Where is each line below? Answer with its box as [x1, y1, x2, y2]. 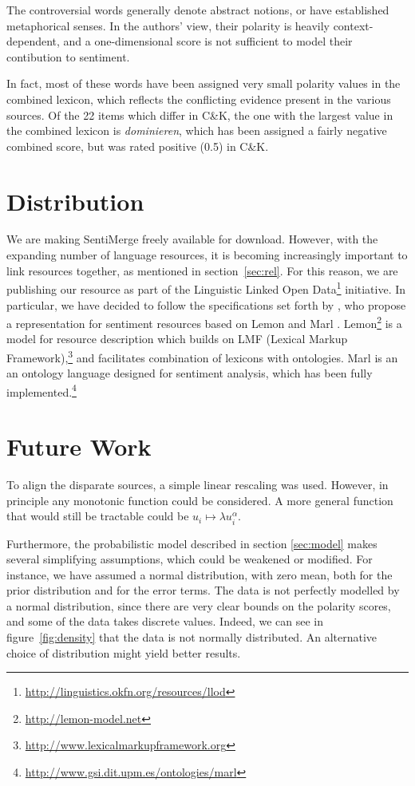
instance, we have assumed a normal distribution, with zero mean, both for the [6, 566, 393, 583]
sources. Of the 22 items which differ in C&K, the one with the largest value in [6, 106, 393, 123]
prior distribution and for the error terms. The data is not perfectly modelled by [6, 582, 400, 598]
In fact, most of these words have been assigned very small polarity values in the [6, 75, 401, 92]
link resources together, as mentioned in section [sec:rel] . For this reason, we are [6, 262, 398, 278]
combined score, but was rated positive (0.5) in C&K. [6, 137, 269, 154]
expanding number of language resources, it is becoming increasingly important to [6, 247, 408, 263]
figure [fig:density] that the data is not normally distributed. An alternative [6, 629, 377, 646]
